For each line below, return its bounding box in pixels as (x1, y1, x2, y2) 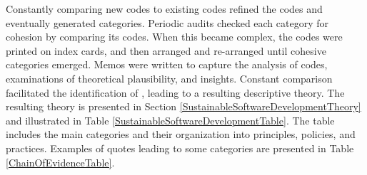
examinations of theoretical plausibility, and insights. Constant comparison (6, 70, 333, 85)
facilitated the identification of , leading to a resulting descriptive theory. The (6, 85, 345, 100)
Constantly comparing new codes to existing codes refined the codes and (6, 1, 323, 16)
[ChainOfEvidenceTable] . (6, 154, 115, 169)
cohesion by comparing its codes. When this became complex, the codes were (6, 29, 343, 44)
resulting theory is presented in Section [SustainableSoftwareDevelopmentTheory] (6, 99, 361, 114)
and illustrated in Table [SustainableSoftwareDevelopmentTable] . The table (6, 112, 335, 127)
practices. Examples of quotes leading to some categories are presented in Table (6, 140, 354, 155)
